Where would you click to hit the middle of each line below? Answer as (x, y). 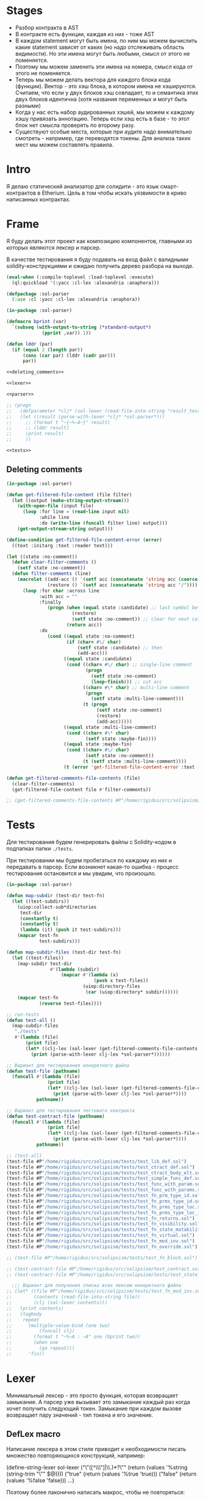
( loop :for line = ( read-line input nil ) (76, 512)
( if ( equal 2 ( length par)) (48, 349)
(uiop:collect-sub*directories (57, 907)
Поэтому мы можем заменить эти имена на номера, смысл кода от (104, 66)
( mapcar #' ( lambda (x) (90, 975)
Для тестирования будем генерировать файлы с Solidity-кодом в (91, 842)
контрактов (21, 193)
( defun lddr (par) (30, 344)
